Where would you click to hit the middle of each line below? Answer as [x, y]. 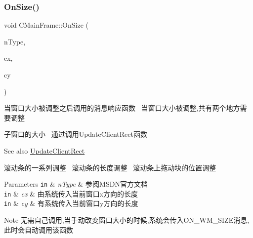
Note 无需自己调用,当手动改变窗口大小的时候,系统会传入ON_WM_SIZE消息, [127, 220]
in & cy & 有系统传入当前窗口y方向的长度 [71, 203]
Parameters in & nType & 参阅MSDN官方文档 [76, 184]
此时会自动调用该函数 [39, 229]
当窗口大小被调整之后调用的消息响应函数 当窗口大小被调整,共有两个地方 [122, 108]
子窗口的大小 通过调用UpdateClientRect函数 [76, 134]
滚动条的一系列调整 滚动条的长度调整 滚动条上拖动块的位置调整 [110, 167]
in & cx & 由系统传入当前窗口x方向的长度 [71, 193]
